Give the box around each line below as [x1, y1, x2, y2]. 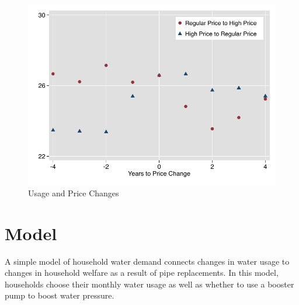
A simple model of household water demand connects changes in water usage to [5, 255, 290, 267]
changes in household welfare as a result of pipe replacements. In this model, [5, 266, 279, 279]
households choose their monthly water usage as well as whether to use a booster [5, 278, 294, 290]
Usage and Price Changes [28, 186, 119, 199]
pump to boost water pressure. [5, 289, 114, 301]
